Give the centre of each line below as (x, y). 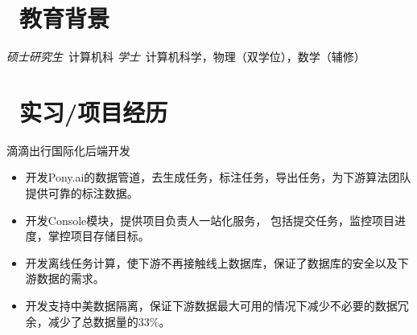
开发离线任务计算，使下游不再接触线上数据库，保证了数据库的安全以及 (211, 262)
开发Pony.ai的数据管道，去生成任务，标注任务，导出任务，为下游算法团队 (218, 177)
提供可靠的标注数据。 (82, 193)
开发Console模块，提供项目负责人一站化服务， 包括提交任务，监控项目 (210, 220)
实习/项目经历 (94, 111)
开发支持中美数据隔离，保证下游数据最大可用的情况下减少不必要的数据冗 (217, 305)
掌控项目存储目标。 (99, 236)
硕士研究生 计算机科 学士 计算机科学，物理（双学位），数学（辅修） (186, 57)
